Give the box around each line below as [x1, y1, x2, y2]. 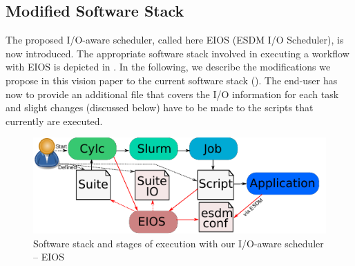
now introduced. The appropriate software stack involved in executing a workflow [6, 46, 349, 60]
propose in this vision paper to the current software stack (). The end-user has [6, 73, 338, 87]
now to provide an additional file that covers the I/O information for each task [6, 86, 339, 101]
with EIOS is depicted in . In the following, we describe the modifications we [6, 59, 331, 74]
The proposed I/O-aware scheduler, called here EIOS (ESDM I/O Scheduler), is [6, 32, 344, 47]
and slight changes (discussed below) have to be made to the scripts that [6, 100, 314, 115]
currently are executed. [6, 113, 103, 128]
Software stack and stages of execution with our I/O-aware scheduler [33, 236, 324, 250]
